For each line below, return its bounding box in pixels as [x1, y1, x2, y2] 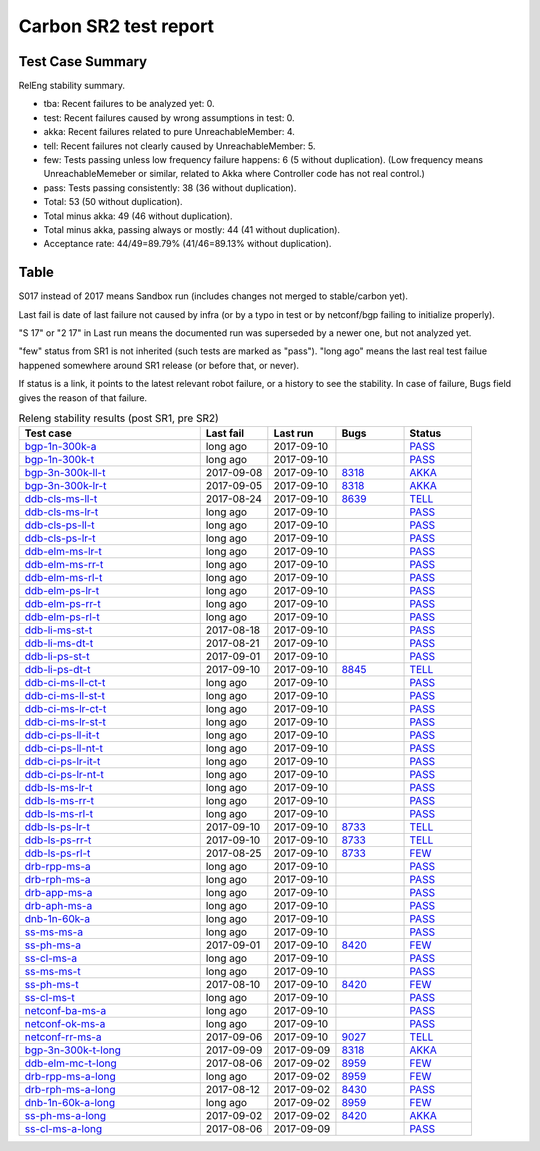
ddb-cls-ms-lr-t [24, 505, 99, 519]
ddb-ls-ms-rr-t [24, 794, 95, 808]
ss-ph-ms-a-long [24, 1109, 107, 1123]
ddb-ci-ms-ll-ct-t [24, 676, 106, 690]
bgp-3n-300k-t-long [24, 1043, 122, 1057]
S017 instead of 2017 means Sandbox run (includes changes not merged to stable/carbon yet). [18, 290, 409, 302]
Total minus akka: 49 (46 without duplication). [43, 210, 234, 222]
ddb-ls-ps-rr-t [24, 833, 92, 847]
